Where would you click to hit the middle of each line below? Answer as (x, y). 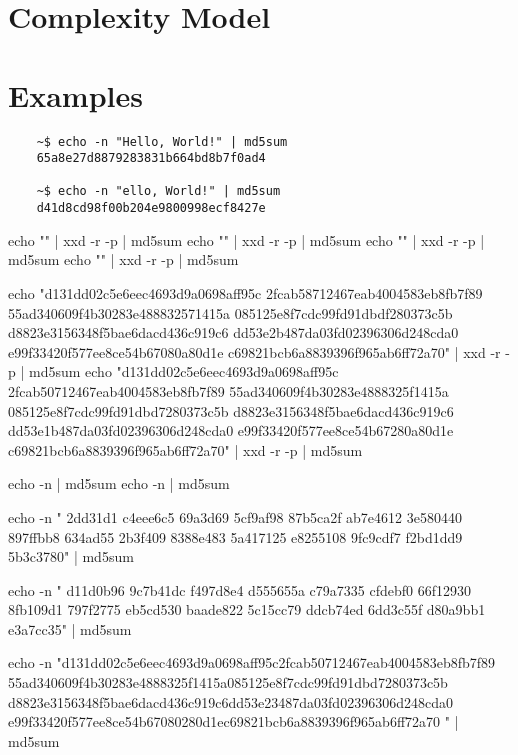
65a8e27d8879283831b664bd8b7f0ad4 (151, 158)
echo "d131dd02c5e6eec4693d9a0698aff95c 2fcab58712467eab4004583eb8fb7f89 (245, 292)
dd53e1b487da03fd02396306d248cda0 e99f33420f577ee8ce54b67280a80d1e (231, 430)
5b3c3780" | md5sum (71, 556)
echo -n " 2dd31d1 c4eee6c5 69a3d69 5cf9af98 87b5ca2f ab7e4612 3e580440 (235, 516)
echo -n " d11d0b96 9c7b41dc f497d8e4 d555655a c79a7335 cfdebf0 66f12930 (239, 589)
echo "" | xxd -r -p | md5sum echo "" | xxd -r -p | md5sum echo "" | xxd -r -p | (246, 239)
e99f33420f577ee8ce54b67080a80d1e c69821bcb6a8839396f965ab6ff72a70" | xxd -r (254, 351)
